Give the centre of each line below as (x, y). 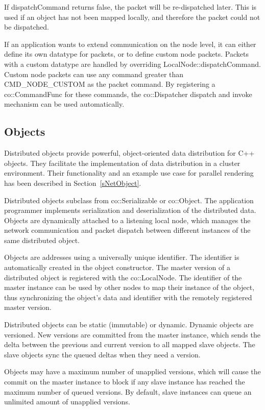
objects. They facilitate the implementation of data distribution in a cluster (122, 163)
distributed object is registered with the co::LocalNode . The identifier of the (123, 277)
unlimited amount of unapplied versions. (67, 402)
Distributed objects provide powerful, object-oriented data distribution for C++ (129, 153)
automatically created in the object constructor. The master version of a (117, 267)
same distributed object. (42, 240)
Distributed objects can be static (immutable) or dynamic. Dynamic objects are (129, 324)
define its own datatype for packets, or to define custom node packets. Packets (126, 54)
